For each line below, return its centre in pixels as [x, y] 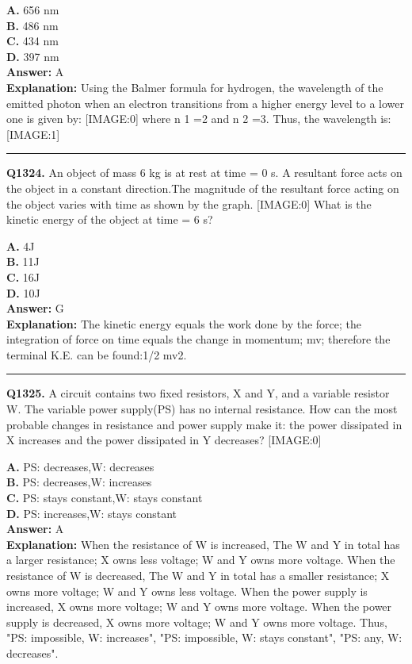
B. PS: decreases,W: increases [79, 482]
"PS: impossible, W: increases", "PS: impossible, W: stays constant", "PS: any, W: [204, 637]
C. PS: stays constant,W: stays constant [105, 498]
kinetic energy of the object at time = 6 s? [110, 219]
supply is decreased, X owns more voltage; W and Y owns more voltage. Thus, [197, 622]
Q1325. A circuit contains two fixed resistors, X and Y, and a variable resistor [198, 393]
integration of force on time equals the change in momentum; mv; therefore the [198, 339]
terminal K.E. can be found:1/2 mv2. [97, 354]
